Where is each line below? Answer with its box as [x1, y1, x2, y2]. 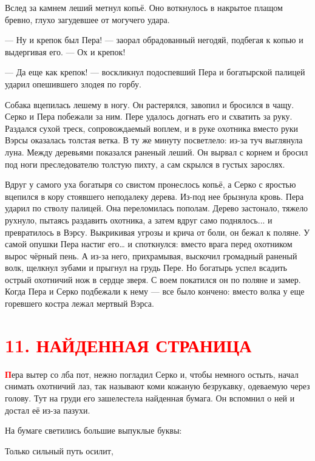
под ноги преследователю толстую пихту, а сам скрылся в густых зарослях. [5, 157, 285, 170]
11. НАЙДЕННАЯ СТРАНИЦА [5, 332, 252, 357]
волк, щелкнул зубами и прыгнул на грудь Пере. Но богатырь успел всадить [5, 261, 287, 274]
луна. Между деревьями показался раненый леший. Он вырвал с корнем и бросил [5, 145, 308, 158]
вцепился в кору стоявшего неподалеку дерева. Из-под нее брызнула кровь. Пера [5, 190, 304, 202]
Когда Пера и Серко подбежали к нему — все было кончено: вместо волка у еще [5, 285, 305, 298]
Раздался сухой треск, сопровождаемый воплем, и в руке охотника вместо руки [5, 121, 299, 134]
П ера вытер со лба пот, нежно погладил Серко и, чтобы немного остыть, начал [5, 367, 299, 380]
